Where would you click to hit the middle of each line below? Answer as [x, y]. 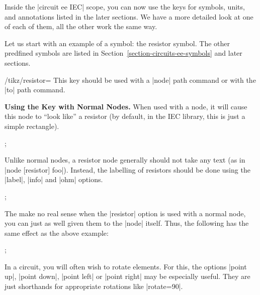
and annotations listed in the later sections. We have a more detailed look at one [129, 16]
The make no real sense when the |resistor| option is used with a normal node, [125, 213]
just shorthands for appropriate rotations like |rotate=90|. [94, 286]
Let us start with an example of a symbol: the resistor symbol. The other [117, 43]
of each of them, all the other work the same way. [81, 26]
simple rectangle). [32, 126]
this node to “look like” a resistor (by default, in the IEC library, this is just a [125, 116]
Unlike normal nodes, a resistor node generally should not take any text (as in [125, 160]
